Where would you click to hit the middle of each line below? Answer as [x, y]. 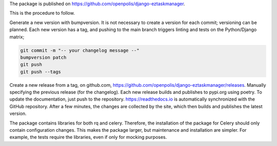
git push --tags [41, 72]
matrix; [17, 37]
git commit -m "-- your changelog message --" [80, 50]
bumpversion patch [43, 57]
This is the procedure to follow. [42, 13]
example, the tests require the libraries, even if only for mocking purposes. [88, 137]
